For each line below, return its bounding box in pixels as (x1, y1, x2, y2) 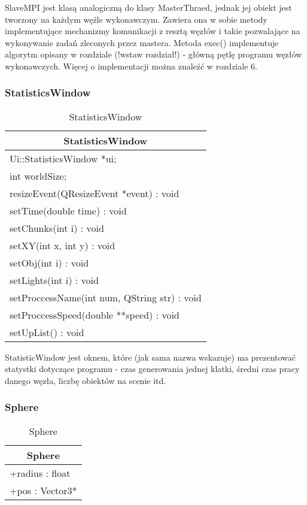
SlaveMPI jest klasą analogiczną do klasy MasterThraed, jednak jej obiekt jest (5, 1, 292, 13)
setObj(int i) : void (10, 255, 89, 270)
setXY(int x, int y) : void (10, 238, 115, 252)
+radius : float (10, 465, 71, 480)
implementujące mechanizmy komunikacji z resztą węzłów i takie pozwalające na (5, 25, 300, 37)
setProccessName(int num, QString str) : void (10, 290, 202, 304)
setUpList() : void (10, 325, 84, 339)
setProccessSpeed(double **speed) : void (10, 307, 180, 322)
